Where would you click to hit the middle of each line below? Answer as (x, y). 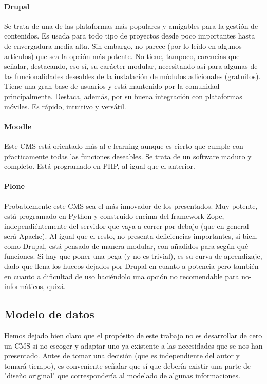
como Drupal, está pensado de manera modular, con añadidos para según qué (126, 246)
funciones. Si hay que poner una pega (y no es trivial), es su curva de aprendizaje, (133, 256)
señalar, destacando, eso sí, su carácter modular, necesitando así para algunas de (131, 66)
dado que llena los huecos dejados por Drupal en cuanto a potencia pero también (131, 266)
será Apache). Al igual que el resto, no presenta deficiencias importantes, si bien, (131, 236)
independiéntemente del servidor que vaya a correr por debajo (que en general (127, 226)
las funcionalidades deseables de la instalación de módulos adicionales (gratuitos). (132, 76)
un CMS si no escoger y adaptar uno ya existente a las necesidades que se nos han (133, 345)
